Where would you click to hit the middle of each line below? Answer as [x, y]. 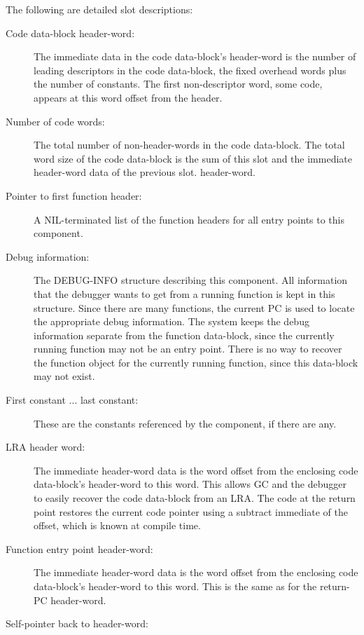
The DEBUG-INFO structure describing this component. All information [191, 280]
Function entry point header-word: [79, 548]
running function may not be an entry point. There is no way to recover [188, 349]
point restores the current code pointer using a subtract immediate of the [191, 511]
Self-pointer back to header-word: [77, 623]
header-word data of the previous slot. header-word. [145, 172]
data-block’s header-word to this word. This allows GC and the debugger [190, 484]
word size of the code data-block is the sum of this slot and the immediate [193, 158]
